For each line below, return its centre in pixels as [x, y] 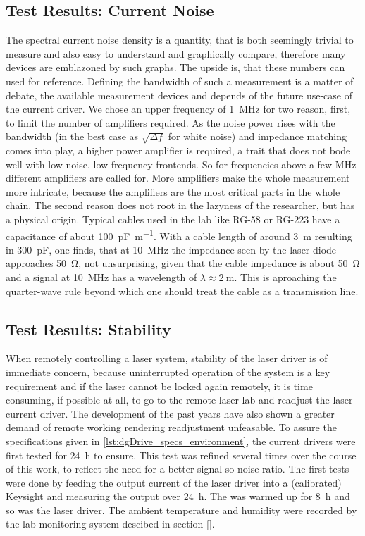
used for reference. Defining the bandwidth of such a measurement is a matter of [180, 81]
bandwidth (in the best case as [72, 136]
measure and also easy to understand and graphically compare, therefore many [176, 53]
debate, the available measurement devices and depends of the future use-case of [179, 95]
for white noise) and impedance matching [258, 136]
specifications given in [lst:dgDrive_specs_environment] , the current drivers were [181, 441]
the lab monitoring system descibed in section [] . [110, 524]
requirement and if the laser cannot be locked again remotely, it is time [159, 386]
